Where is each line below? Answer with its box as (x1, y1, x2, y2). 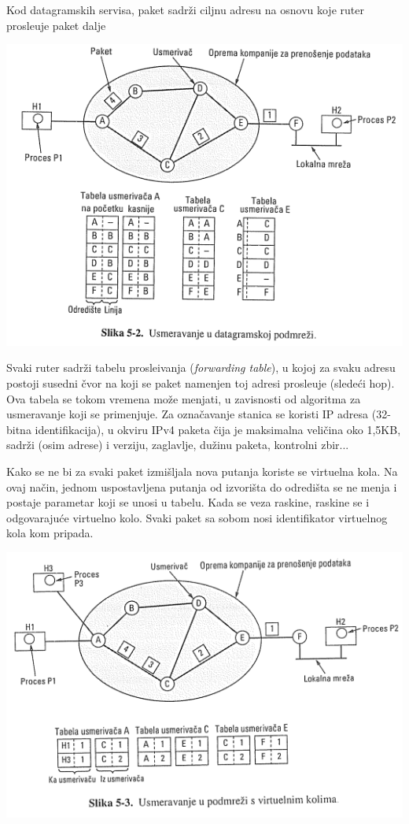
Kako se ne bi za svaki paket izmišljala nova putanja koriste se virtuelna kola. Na (6, 463, 398, 479)
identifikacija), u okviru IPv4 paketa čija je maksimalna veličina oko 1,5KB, (35, 421, 401, 437)
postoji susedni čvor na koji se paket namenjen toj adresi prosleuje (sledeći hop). (6, 375, 395, 392)
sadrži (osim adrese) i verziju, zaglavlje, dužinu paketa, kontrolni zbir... (6, 436, 349, 453)
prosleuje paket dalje (6, 17, 106, 33)
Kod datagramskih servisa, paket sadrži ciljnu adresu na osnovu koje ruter (6, 2, 364, 17)
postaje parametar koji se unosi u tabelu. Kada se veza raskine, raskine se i (6, 494, 370, 510)
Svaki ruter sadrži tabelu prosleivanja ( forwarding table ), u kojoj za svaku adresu (6, 359, 396, 376)
